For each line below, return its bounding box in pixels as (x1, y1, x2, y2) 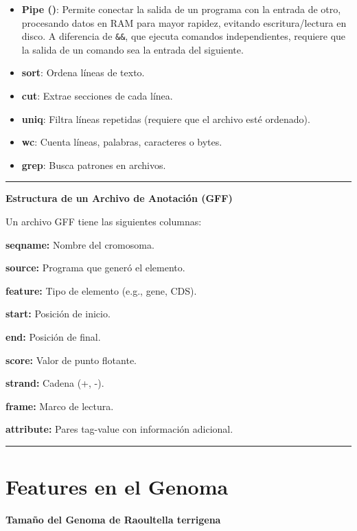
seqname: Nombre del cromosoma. (5, 237, 154, 251)
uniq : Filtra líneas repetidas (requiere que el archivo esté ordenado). (21, 111, 310, 126)
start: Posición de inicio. (5, 306, 111, 321)
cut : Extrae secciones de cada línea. (21, 89, 173, 103)
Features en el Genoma (5, 473, 229, 501)
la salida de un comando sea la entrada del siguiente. (21, 42, 244, 56)
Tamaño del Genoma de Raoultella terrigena (5, 512, 221, 527)
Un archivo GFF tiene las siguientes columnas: (5, 214, 202, 228)
